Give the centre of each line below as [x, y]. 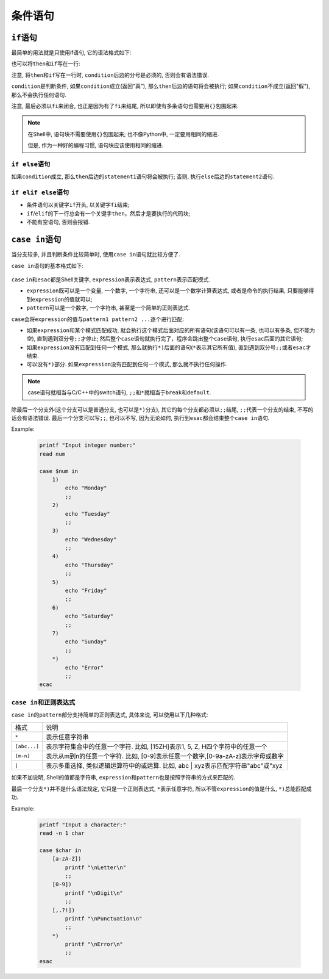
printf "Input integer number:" [88, 445]
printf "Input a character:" [83, 825]
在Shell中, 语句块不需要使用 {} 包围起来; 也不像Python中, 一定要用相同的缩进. [123, 134]
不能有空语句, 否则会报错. [58, 222]
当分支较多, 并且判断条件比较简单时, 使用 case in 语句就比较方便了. [96, 255]
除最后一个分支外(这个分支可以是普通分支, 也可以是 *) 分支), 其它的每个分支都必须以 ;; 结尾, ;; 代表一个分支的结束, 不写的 [162, 410]
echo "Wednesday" [91, 539]
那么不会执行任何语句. [39, 95]
